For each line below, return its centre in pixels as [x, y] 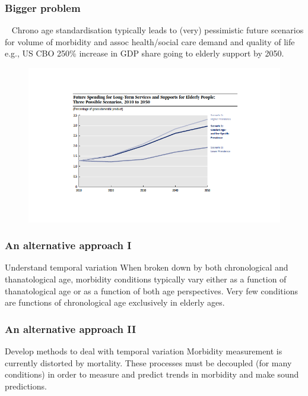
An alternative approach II [71, 329]
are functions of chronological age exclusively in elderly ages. [115, 302]
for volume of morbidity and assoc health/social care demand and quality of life [150, 41]
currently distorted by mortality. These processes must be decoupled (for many [148, 362]
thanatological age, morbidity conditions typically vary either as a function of [146, 279]
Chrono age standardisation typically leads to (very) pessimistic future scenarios [158, 30]
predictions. [26, 386]
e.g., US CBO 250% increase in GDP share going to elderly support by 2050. [145, 53]
